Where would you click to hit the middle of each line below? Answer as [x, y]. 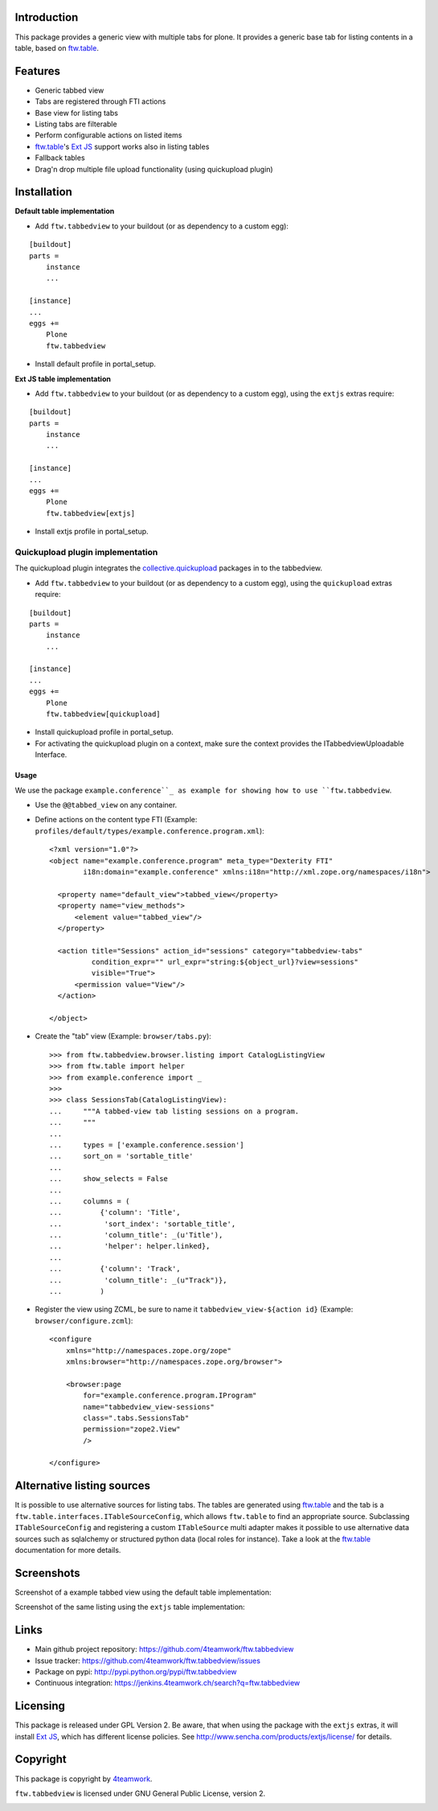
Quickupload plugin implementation [86, 552]
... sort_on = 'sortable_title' [121, 1156]
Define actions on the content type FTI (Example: [116, 820]
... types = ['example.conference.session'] [147, 1145]
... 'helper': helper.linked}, [130, 1246]
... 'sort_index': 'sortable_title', [143, 1224]
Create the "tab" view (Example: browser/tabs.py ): [123, 1036]
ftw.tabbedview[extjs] [90, 513]
